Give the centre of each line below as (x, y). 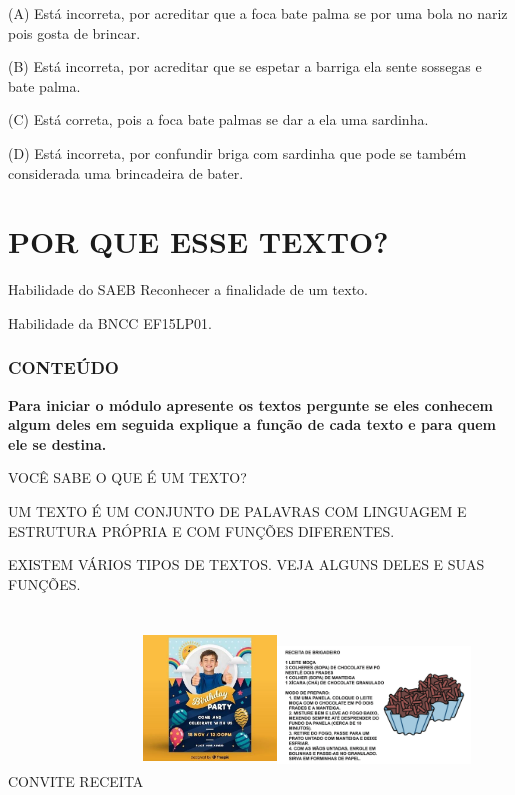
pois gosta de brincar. (74, 32)
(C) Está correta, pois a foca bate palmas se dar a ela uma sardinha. (218, 119)
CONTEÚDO (63, 367)
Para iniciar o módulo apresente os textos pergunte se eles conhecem (250, 404)
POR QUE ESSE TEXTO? (198, 241)
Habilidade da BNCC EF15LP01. (110, 322)
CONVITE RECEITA (76, 781)
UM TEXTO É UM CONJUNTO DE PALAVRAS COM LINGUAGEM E (237, 511)
